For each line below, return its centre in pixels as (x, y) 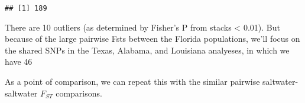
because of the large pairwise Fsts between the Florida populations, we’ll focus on (152, 39)
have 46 (19, 62)
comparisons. (79, 93)
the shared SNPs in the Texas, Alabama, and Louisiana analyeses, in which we (147, 50)
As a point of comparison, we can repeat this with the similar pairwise (132, 82)
